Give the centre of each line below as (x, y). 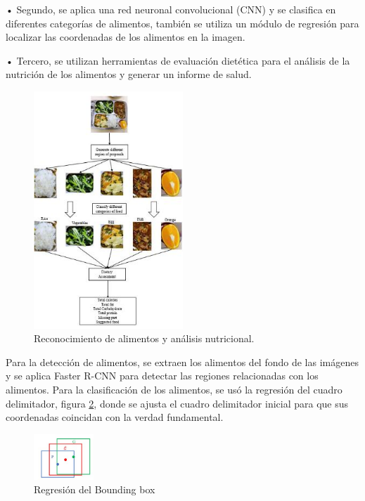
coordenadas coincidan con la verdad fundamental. (115, 417)
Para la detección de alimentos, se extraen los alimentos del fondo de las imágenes (182, 362)
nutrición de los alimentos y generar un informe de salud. (129, 74)
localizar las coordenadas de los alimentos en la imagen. (126, 37)
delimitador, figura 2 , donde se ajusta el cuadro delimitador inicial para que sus (177, 403)
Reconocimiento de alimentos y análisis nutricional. (144, 338)
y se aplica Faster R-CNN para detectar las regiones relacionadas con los (162, 376)
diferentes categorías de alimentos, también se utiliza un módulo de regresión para (182, 23)
